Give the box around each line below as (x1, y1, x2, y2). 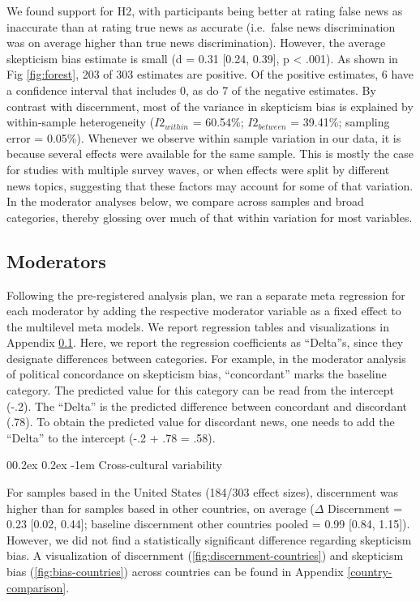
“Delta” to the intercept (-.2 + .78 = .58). (6, 429, 216, 446)
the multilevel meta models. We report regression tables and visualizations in (6, 318, 389, 335)
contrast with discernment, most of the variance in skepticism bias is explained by (6, 97, 414, 114)
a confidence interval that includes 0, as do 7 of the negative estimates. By (6, 81, 376, 98)
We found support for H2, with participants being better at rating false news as (6, 2, 403, 19)
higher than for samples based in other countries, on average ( (6, 499, 315, 516)
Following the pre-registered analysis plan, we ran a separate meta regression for (6, 286, 405, 303)
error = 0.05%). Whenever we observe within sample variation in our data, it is (6, 129, 401, 146)
